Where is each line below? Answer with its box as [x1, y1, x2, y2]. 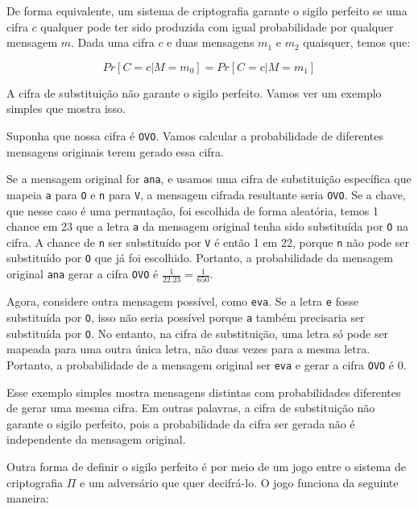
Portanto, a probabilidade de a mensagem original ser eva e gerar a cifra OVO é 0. [6, 356, 407, 373]
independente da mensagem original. [6, 431, 186, 448]
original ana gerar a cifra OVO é [6, 265, 159, 282]
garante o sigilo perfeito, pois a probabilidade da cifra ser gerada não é [6, 415, 355, 432]
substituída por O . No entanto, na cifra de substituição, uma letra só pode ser [6, 324, 389, 341]
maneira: [6, 490, 49, 507]
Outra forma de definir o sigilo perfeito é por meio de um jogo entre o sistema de [6, 458, 406, 474]
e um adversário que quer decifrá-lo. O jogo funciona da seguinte [80, 474, 399, 490]
